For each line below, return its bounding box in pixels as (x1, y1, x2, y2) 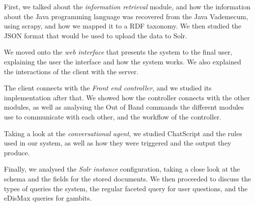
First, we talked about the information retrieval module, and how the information (4, 1, 251, 11)
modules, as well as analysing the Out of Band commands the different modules (4, 102, 244, 112)
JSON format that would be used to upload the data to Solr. (4, 30, 187, 40)
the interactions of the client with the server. (4, 66, 139, 76)
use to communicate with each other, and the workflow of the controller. (4, 111, 222, 121)
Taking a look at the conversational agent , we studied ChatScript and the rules (4, 128, 242, 138)
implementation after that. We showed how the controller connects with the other (4, 92, 250, 102)
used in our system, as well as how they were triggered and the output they (4, 138, 231, 148)
